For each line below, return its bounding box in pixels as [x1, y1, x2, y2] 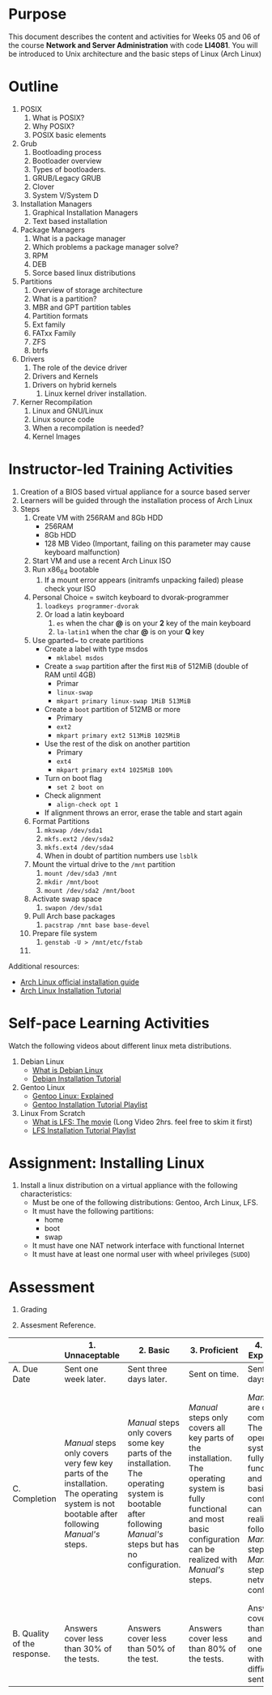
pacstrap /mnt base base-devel [44, 921, 150, 929]
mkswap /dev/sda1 [44, 826, 103, 835]
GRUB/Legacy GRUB [32, 173, 101, 182]
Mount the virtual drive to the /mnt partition [32, 859, 176, 869]
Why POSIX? [32, 121, 75, 131]
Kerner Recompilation [19, 397, 93, 406]
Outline [8, 78, 59, 96]
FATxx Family [32, 328, 77, 337]
